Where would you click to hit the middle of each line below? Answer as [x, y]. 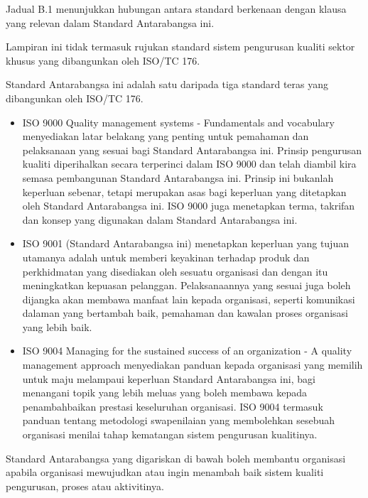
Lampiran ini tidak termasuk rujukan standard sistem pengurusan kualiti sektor [180, 47]
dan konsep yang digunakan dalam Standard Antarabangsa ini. [160, 219]
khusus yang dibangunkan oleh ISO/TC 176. [103, 60]
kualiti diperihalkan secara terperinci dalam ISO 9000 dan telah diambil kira [189, 164]
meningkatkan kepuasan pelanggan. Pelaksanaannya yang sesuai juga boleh [186, 285]
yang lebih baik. [57, 326]
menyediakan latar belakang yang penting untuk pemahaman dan [166, 136]
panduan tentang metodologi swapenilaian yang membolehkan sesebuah [179, 420]
